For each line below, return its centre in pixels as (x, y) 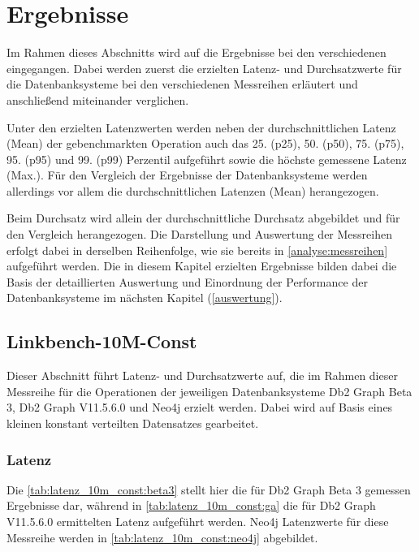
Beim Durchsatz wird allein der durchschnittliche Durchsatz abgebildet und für (203, 218)
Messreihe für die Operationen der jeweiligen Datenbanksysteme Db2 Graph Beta (209, 391)
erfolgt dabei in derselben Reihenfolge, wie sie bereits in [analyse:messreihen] (197, 250)
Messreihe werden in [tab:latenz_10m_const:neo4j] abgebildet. (162, 537)
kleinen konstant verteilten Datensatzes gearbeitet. (133, 423)
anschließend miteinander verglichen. (98, 99)
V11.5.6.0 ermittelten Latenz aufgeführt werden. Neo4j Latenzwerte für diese (198, 522)
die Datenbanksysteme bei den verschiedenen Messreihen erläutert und (182, 84)
